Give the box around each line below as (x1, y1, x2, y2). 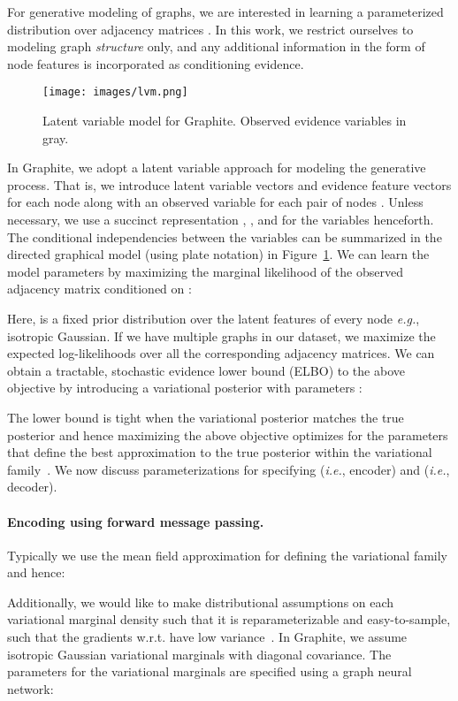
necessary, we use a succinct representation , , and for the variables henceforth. (7, 210, 434, 228)
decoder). (7, 477, 57, 496)
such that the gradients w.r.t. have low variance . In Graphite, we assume (7, 628, 408, 646)
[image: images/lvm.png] (42, 86, 188, 99)
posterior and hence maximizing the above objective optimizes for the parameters (7, 425, 448, 444)
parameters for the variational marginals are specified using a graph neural (7, 662, 412, 681)
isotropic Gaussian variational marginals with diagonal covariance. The (7, 644, 392, 663)
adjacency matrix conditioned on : (7, 279, 192, 298)
